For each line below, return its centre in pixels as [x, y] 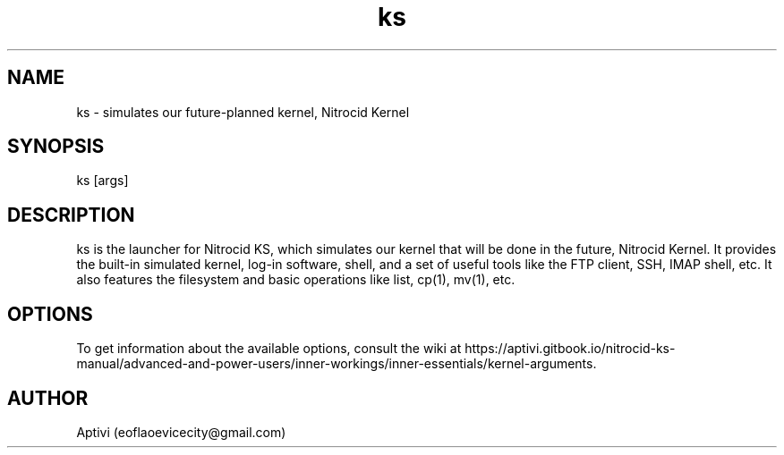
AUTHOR [48, 398]
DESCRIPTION [71, 215]
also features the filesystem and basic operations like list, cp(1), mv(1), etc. [296, 280]
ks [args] [102, 181]
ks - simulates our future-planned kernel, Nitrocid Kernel [243, 112]
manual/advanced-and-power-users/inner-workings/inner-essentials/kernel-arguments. [337, 364]
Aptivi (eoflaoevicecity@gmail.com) [181, 432]
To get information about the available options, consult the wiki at [269, 349]
